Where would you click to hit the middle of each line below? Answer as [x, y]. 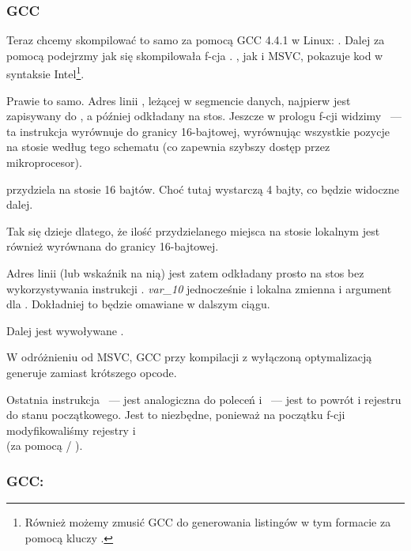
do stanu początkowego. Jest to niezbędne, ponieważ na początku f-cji [176, 415]
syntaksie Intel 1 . [45, 73]
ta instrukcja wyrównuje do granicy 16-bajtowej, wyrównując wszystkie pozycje [198, 131]
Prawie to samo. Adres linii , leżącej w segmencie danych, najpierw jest [179, 100]
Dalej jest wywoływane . [65, 330]
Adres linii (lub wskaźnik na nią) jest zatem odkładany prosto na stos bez [185, 273]
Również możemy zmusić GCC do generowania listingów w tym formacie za [208, 522]
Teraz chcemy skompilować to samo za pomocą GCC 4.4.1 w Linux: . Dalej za [196, 40]
